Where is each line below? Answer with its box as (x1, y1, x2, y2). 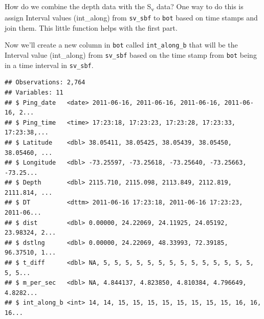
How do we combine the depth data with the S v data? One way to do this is (5, 1, 244, 13)
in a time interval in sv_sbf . (5, 59, 94, 70)
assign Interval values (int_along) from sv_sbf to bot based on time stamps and (5, 12, 258, 23)
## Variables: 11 (5, 88, 63, 96)
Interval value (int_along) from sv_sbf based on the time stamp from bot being (5, 50, 257, 60)
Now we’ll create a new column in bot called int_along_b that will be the (5, 39, 238, 50)
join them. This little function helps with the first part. (5, 22, 178, 33)
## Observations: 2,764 (5, 79, 85, 86)
